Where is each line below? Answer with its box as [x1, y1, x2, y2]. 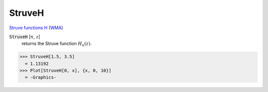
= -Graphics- [25, 75, 57, 80]
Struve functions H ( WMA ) [9, 25, 64, 31]
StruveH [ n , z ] [9, 34, 41, 40]
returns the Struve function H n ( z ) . [21, 41, 92, 48]
